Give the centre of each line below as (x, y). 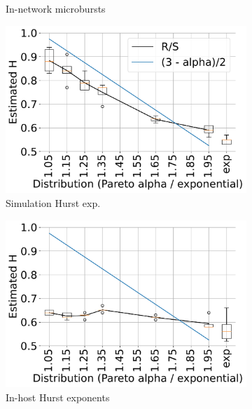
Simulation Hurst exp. (53, 203)
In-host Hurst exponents (58, 397)
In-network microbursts (56, 8)
